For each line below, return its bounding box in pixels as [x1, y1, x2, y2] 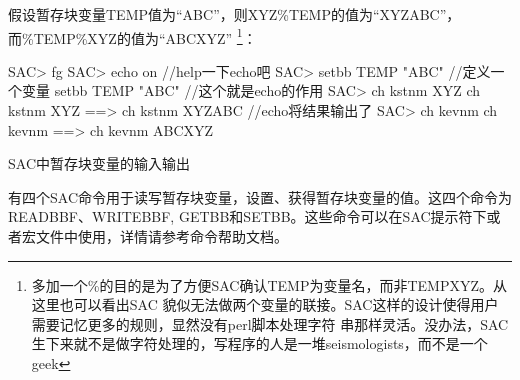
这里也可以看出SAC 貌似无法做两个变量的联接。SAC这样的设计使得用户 [31, 294, 499, 315]
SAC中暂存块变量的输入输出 [8, 153, 190, 174]
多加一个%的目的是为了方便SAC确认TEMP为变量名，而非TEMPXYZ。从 [31, 274, 508, 295]
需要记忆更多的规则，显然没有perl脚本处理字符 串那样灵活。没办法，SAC [31, 313, 509, 334]
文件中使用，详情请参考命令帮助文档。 [35, 226, 288, 246]
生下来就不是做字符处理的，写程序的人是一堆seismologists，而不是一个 [31, 333, 488, 354]
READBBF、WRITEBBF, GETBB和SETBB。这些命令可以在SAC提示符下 [8, 206, 487, 227]
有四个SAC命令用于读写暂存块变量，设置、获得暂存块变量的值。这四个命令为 [8, 186, 512, 207]
